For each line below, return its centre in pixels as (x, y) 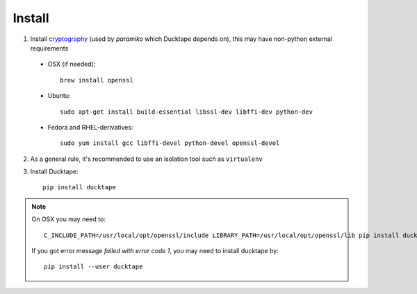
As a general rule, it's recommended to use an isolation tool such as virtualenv (147, 159)
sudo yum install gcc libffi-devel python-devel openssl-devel (170, 143)
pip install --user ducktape (93, 267)
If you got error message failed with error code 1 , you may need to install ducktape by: (155, 251)
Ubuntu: (59, 96)
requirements (49, 48)
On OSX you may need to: (68, 219)
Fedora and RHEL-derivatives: (90, 127)
